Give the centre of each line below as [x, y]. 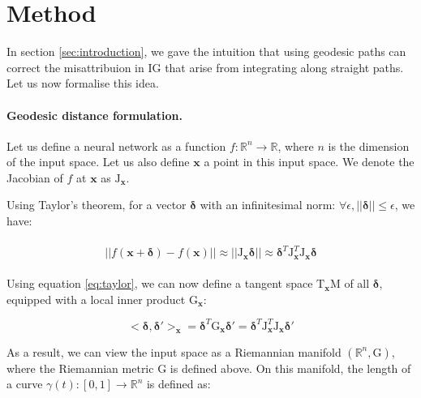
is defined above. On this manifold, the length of [290, 368]
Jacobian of [35, 177]
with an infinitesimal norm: [268, 205]
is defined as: [178, 384]
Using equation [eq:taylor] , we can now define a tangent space [160, 283]
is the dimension [369, 146]
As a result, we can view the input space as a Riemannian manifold [174, 351]
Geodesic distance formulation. [95, 115]
